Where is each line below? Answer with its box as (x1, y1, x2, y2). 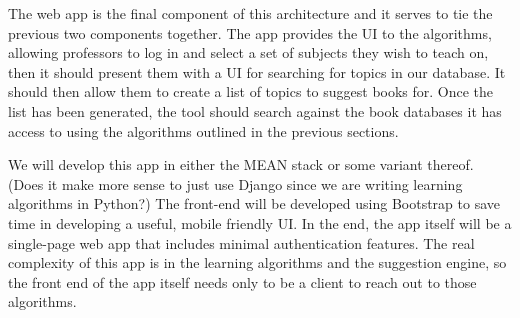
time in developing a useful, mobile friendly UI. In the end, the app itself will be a (8, 212, 512, 233)
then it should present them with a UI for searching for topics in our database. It (8, 61, 506, 82)
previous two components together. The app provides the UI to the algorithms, (8, 22, 492, 43)
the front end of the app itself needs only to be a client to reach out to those (8, 271, 477, 292)
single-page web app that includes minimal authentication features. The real (8, 232, 475, 253)
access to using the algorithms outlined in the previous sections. (8, 120, 399, 141)
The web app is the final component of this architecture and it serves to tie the (8, 3, 493, 23)
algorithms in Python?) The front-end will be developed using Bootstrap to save (8, 193, 500, 214)
